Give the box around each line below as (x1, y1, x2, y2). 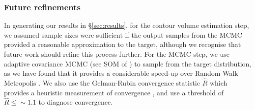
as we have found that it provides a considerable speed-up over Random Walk (4, 68, 238, 78)
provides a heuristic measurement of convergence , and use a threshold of (4, 87, 224, 97)
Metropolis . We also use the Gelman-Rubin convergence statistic (4, 78, 200, 88)
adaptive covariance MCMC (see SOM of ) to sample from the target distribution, (4, 58, 252, 68)
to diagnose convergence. (38, 97, 113, 107)
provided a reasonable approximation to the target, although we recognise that (4, 39, 241, 49)
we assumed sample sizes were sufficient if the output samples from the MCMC (4, 29, 242, 40)
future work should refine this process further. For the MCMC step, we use (4, 49, 230, 59)
